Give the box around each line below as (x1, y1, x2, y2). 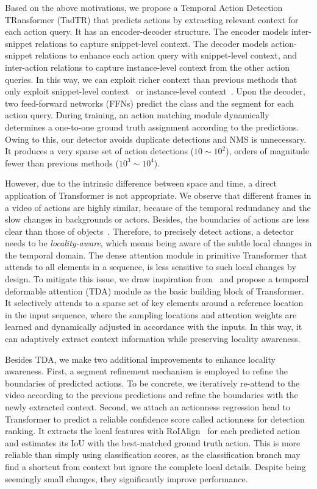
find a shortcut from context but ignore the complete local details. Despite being (5, 460, 306, 473)
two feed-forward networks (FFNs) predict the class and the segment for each (5, 96, 294, 109)
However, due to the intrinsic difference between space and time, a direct (5, 177, 277, 190)
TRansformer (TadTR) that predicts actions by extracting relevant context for (5, 13, 299, 26)
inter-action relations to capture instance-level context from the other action (5, 60, 290, 73)
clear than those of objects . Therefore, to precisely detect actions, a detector (5, 224, 294, 237)
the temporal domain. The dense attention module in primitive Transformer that (5, 248, 307, 261)
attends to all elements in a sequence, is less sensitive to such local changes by (5, 260, 296, 273)
